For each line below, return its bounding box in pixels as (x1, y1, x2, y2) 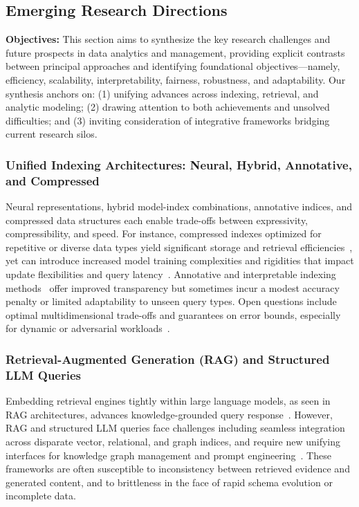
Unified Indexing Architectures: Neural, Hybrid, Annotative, (6, 156, 352, 173)
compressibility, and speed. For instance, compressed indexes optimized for (6, 226, 322, 241)
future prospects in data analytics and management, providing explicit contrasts (6, 45, 345, 59)
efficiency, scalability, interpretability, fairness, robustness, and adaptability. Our (6, 72, 346, 86)
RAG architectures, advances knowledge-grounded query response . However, (6, 407, 333, 421)
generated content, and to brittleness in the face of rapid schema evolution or (6, 474, 333, 489)
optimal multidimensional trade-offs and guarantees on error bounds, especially (6, 307, 341, 322)
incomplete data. (6, 488, 76, 503)
